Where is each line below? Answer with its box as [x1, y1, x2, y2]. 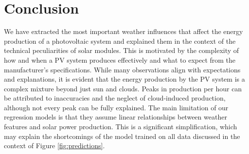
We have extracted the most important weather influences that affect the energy [4, 26, 243, 36]
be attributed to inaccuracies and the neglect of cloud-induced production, [4, 93, 226, 103]
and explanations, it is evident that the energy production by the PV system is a [4, 74, 245, 84]
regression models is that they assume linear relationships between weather [4, 112, 227, 122]
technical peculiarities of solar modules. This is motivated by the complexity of [4, 45, 239, 55]
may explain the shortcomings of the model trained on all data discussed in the [4, 131, 240, 141]
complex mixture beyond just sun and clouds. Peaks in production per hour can [4, 83, 242, 93]
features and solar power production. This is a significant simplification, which [4, 121, 237, 132]
